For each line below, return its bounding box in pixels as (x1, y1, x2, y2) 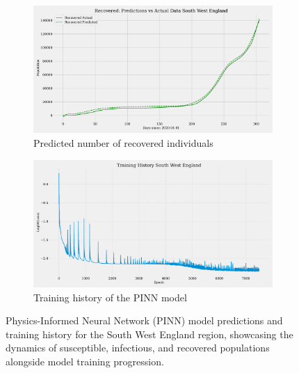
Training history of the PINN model (33, 289, 187, 304)
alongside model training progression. (6, 354, 164, 368)
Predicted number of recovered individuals (33, 136, 213, 150)
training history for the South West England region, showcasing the (6, 326, 293, 341)
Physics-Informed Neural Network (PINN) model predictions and (6, 313, 283, 328)
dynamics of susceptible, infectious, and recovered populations (6, 340, 270, 355)
